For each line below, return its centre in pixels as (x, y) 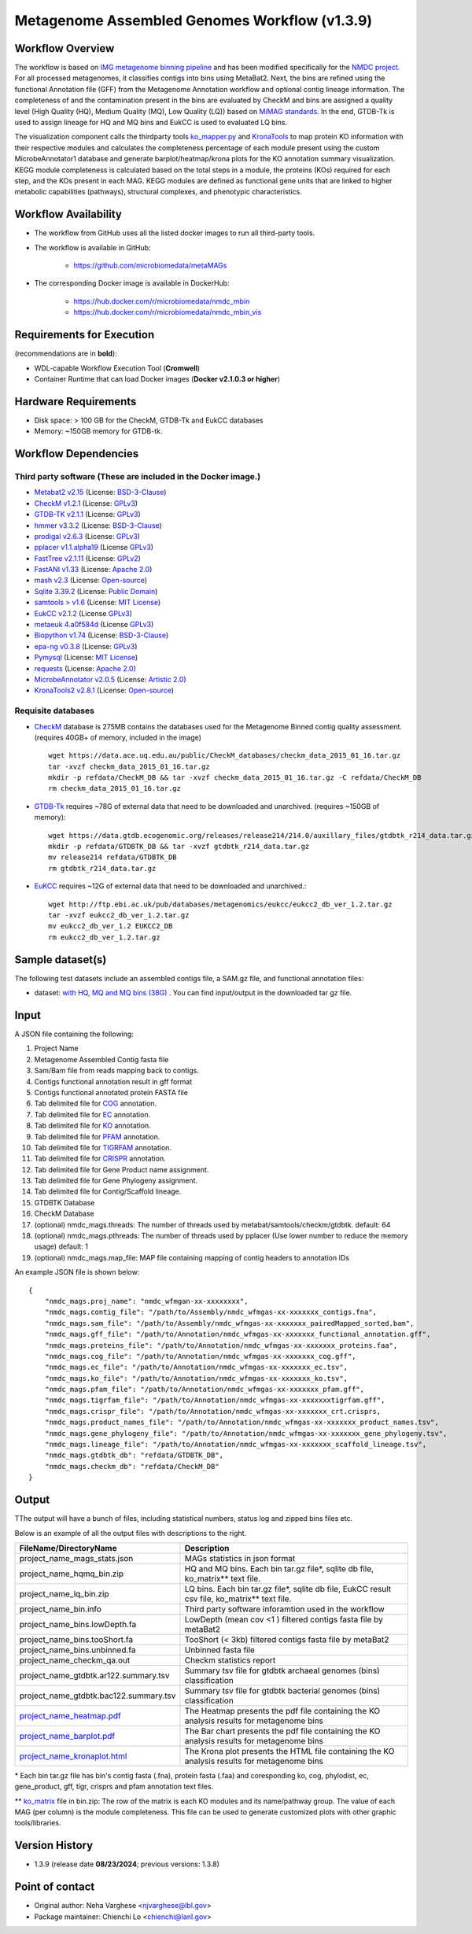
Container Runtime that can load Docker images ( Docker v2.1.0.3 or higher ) (157, 378)
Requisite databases (54, 710)
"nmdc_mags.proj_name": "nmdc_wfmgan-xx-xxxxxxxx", (146, 1301)
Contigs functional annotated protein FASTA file (111, 1092)
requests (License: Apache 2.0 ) (85, 668)
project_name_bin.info (61, 1609)
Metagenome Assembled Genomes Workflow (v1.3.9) (194, 20)
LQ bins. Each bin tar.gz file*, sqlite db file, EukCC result (288, 1589)
